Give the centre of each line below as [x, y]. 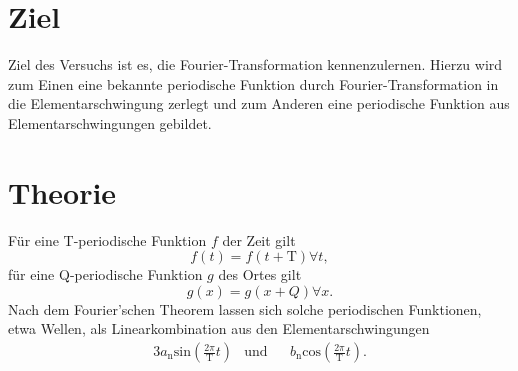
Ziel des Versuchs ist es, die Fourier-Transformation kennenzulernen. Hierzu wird [255, 64]
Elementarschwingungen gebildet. [110, 122]
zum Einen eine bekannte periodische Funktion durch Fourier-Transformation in [253, 83]
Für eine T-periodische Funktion [107, 239]
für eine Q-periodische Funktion [105, 274]
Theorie [62, 191]
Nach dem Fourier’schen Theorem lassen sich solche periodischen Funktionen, [245, 308]
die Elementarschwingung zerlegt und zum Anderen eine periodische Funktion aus [259, 103]
